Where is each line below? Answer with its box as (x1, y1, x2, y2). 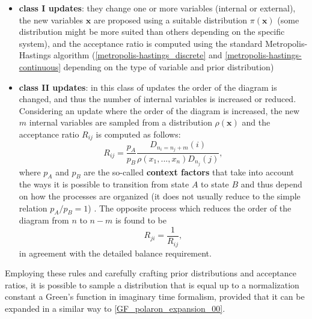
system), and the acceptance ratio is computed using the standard (19, 37, 263, 49)
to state (201, 178, 229, 190)
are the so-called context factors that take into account (84, 165, 295, 178)
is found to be (115, 214, 167, 226)
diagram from (19, 214, 69, 226)
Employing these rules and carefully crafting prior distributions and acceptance (5, 267, 296, 279)
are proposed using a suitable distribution (93, 13, 248, 26)
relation (19, 201, 47, 214)
